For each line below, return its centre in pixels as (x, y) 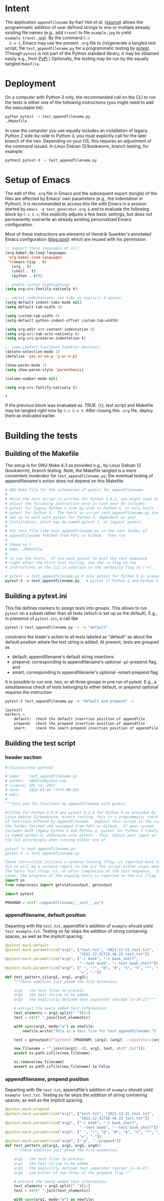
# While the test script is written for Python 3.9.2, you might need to (82, 499)
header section (23, 758)
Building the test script (40, 744)
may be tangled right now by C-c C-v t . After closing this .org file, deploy (79, 411)
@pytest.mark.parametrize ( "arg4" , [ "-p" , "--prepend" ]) (63, 1141)
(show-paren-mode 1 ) (26, 365)
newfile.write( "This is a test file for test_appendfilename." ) (89, 1031)
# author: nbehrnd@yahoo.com (36, 781)
